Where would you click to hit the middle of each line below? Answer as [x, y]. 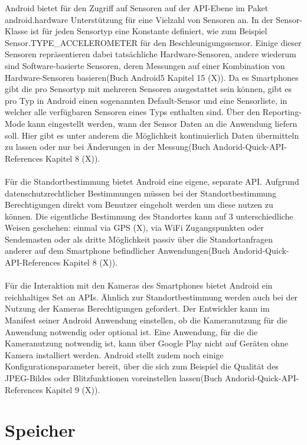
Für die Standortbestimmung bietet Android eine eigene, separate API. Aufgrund [152, 181]
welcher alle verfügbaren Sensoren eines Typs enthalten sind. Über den [133, 112]
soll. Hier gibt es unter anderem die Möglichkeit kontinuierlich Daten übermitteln [152, 135]
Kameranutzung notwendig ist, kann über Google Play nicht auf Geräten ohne [147, 343]
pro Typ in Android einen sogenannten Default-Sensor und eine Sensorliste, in [146, 100]
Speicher [40, 430]
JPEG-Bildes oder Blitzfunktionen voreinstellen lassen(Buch [114, 378]
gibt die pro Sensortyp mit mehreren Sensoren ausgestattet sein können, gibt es [148, 89]
